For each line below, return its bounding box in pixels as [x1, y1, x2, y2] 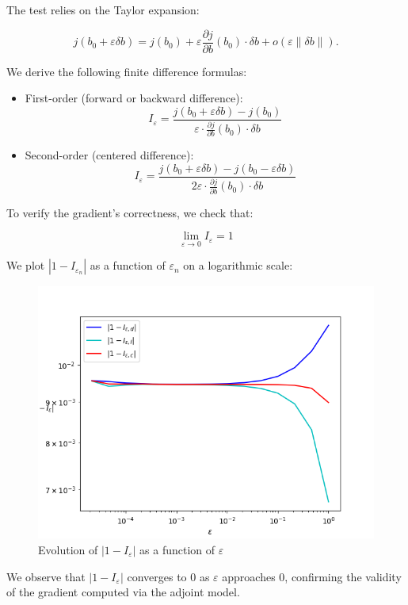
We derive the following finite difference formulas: [6, 63, 247, 79]
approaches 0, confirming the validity [222, 568, 402, 584]
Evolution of [38, 541, 98, 557]
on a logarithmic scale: [183, 257, 293, 274]
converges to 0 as [127, 568, 210, 584]
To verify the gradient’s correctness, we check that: [6, 204, 254, 220]
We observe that [6, 568, 86, 584]
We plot [6, 257, 45, 274]
